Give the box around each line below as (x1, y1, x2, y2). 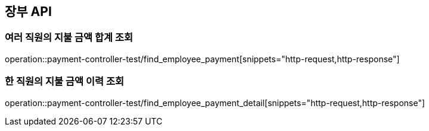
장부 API (5, 4, 52, 19)
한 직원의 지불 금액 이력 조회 (5, 75, 124, 88)
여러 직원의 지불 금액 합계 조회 (5, 31, 133, 44)
